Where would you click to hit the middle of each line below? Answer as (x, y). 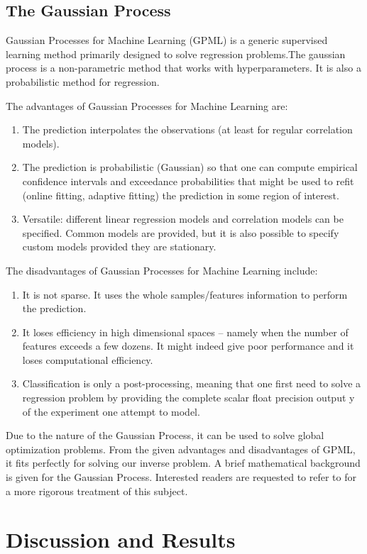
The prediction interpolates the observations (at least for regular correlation (187, 129)
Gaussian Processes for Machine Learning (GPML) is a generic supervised (167, 40)
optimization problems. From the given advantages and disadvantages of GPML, (181, 449)
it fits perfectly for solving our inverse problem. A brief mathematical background (183, 463)
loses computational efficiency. (88, 359)
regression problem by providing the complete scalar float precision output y (188, 398)
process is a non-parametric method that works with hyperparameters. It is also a (183, 68)
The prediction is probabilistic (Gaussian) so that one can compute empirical (190, 167)
